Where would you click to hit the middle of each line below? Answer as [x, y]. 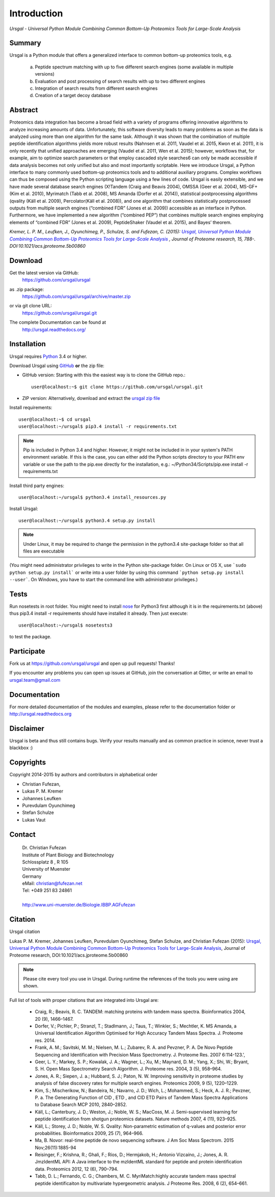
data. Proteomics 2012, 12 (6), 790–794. [77, 1169]
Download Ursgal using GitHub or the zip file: [57, 366]
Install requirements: [31, 408]
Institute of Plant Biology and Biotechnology [68, 855]
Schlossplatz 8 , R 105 [45, 862]
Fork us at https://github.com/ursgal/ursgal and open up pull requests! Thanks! [92, 663]
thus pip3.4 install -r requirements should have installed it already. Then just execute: [99, 613]
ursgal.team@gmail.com [35, 680]
